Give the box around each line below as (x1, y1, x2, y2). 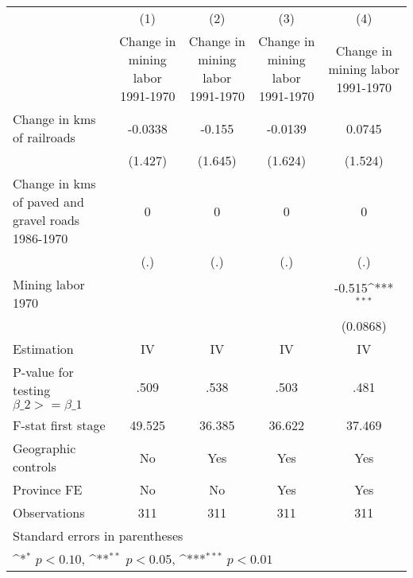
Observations (13, 503, 85, 522)
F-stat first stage (13, 416, 106, 434)
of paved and (13, 192, 84, 211)
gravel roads (13, 211, 80, 229)
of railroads (13, 128, 75, 146)
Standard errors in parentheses (13, 526, 183, 545)
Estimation (13, 339, 74, 358)
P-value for (13, 363, 74, 381)
